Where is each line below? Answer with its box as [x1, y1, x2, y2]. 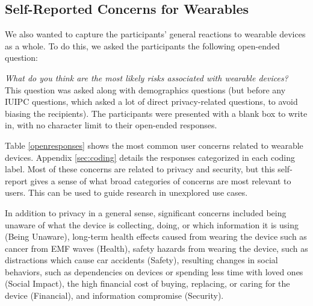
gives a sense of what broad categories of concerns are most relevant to [30, 174, 291, 187]
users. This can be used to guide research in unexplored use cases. [5, 186, 248, 199]
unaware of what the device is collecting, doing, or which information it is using [5, 218, 299, 231]
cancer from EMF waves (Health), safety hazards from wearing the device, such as [5, 242, 308, 254]
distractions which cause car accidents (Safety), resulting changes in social [5, 254, 278, 266]
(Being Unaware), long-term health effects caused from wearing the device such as [5, 230, 307, 243]
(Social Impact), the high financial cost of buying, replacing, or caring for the [5, 277, 290, 290]
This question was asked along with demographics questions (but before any [5, 83, 286, 96]
